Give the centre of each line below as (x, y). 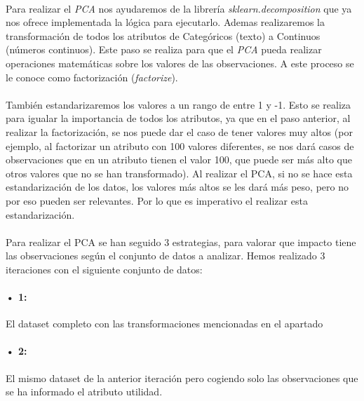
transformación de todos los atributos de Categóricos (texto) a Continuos (163, 35)
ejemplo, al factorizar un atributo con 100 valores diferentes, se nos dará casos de (180, 145)
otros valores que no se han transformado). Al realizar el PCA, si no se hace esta (179, 173)
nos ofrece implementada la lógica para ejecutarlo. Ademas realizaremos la (165, 22)
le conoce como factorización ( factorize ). (92, 77)
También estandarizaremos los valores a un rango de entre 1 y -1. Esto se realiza (178, 104)
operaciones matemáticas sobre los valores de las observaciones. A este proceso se (180, 63)
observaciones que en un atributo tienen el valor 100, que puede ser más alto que (179, 159)
